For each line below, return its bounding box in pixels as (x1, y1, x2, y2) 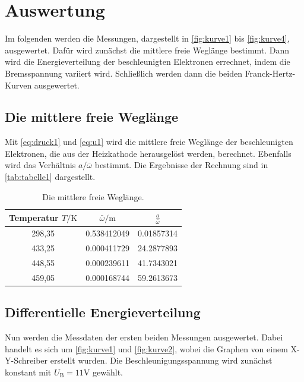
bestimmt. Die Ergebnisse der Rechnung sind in (94, 159, 268, 171)
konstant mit (5, 366, 52, 378)
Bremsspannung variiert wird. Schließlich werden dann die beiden (5, 67, 242, 79)
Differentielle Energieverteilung (5, 303, 201, 321)
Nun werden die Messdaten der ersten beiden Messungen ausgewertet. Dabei (5, 331, 283, 343)
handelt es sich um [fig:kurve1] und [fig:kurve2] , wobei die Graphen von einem (5, 342, 288, 355)
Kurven (5, 78, 32, 91)
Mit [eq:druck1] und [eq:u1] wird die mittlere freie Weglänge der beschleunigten (5, 135, 293, 148)
